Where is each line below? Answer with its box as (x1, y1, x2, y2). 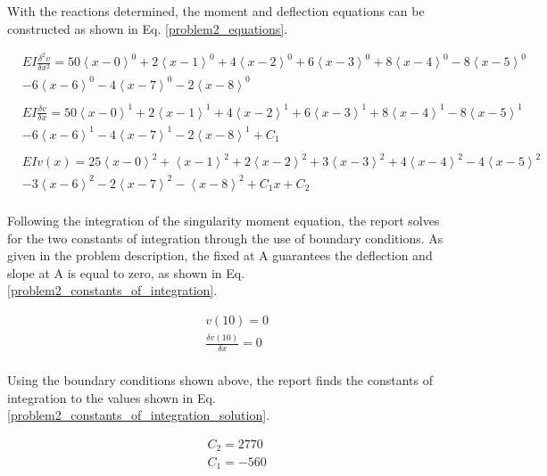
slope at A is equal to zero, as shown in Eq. (7, 263, 245, 282)
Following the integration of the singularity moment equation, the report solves (7, 211, 440, 230)
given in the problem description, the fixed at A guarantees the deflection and (7, 246, 433, 265)
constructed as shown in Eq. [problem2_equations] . (7, 19, 288, 37)
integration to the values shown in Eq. (7, 388, 216, 406)
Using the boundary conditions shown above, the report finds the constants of (7, 371, 434, 390)
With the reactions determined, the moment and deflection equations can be (7, 2, 425, 20)
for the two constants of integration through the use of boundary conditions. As (7, 228, 443, 247)
